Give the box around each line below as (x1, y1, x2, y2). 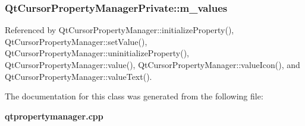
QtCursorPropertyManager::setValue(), (5, 35, 147, 47)
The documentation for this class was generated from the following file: (5, 90, 263, 102)
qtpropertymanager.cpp (5, 109, 103, 122)
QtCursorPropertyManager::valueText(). (5, 70, 152, 82)
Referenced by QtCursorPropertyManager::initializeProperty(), (5, 24, 234, 36)
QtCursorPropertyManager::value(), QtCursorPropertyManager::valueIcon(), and (5, 59, 300, 70)
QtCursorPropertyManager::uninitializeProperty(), (5, 47, 190, 59)
